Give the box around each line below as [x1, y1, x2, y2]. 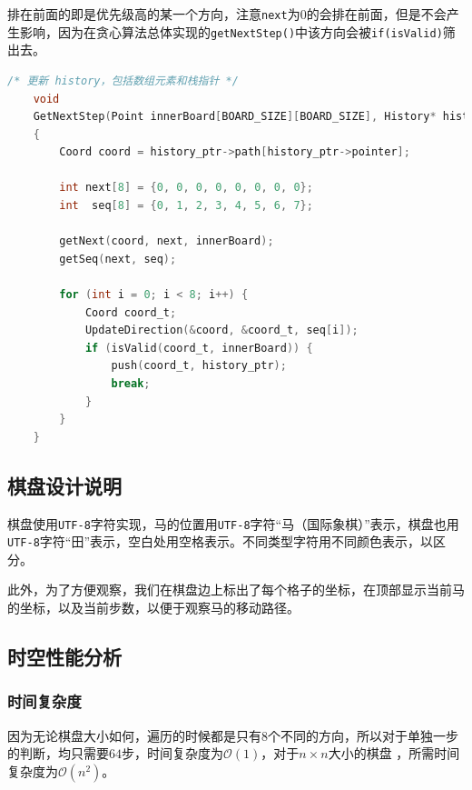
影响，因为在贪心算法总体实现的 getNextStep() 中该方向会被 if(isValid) [19, 22, 443, 41]
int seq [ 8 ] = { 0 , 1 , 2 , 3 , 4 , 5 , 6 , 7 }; [59, 199, 313, 213]
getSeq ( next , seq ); [59, 252, 177, 265]
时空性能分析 [7, 643, 122, 671]
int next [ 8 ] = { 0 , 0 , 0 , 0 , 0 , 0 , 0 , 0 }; [59, 181, 313, 195]
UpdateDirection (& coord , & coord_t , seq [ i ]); [84, 324, 359, 337]
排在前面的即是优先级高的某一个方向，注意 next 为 [7, 5, 300, 23]
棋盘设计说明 [7, 471, 122, 499]
